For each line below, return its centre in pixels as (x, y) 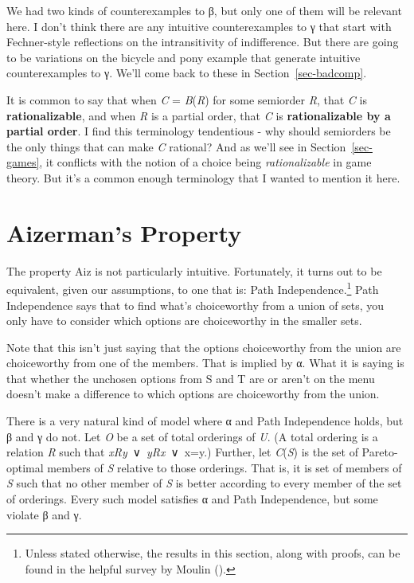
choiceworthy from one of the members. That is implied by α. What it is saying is (205, 363)
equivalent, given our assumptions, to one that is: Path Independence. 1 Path (193, 288)
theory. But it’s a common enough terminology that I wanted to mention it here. (203, 177)
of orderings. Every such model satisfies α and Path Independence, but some (192, 499)
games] (23, 162)
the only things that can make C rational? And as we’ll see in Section (176, 146)
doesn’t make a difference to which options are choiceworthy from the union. (193, 394)
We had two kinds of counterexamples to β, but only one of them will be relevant (204, 10)
